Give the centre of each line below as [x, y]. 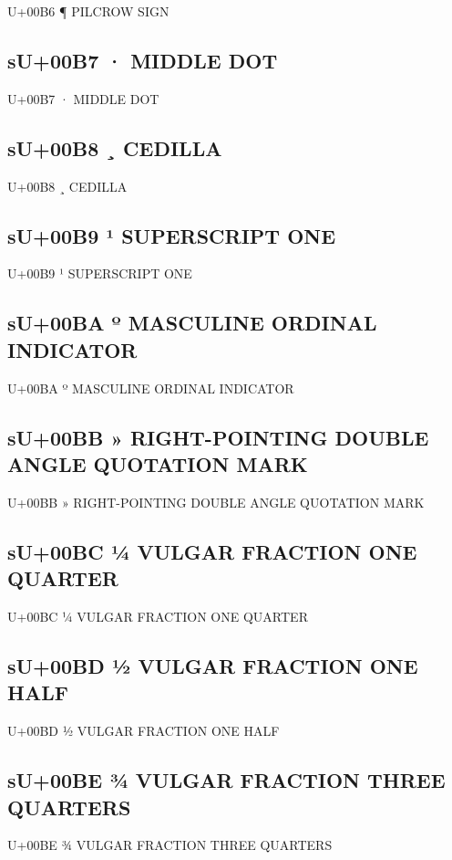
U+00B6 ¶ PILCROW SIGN [88, 11]
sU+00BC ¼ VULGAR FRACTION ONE [212, 551]
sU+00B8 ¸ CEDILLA [115, 147]
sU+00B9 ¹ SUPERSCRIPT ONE [172, 235]
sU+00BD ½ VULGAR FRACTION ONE [213, 665]
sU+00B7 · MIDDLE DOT [143, 60]
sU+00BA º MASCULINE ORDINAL [192, 323]
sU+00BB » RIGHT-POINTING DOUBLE [218, 437]
